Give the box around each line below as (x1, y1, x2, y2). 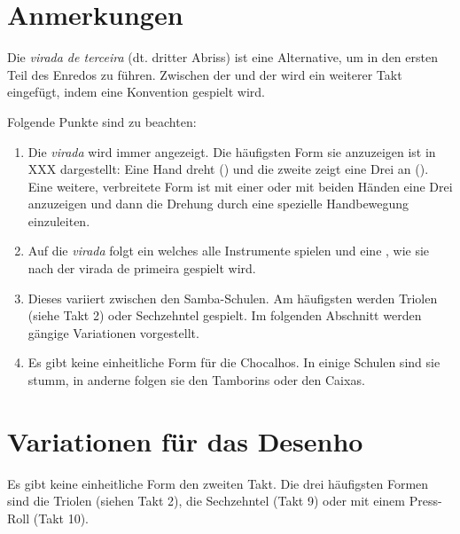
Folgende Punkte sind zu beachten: (7, 112, 197, 130)
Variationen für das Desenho (7, 422, 363, 459)
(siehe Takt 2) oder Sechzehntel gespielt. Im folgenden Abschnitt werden (27, 306, 422, 325)
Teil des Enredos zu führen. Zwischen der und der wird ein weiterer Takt (7, 65, 402, 83)
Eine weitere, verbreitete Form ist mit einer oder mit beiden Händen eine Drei (27, 177, 453, 195)
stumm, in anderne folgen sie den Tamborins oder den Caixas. (27, 371, 365, 389)
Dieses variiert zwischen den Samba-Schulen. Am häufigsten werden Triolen (27, 288, 438, 307)
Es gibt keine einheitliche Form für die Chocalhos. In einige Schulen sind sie (27, 353, 441, 372)
